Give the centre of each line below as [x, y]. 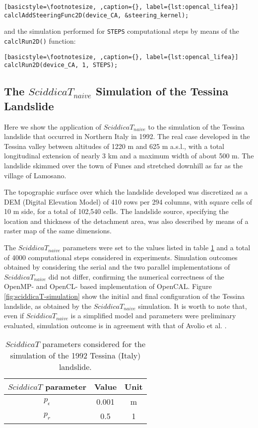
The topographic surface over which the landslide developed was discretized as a [126, 192]
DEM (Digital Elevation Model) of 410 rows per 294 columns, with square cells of [128, 201]
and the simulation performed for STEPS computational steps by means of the [122, 31]
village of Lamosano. [35, 175]
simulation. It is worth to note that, [193, 306]
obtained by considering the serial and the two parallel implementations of [117, 267]
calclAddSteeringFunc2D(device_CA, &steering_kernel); [97, 15]
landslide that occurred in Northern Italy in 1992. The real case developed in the [127, 136]
